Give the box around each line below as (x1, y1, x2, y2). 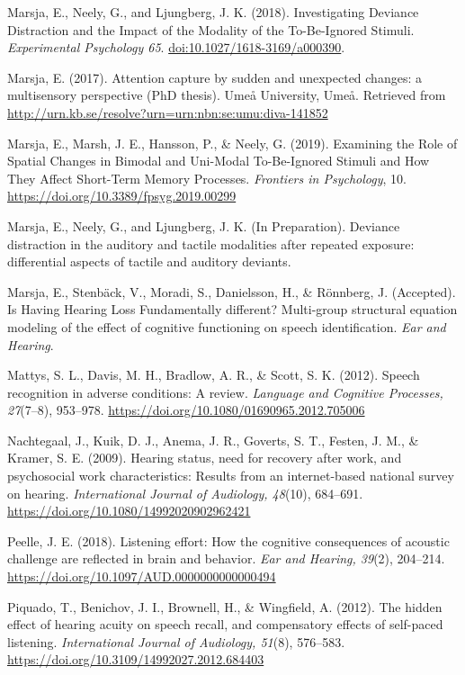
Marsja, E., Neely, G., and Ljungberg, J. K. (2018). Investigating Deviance (7, 3, 419, 21)
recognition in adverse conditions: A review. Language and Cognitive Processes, (7, 382, 443, 401)
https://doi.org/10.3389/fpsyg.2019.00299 (7, 186, 237, 205)
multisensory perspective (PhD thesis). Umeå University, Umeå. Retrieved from (7, 85, 446, 104)
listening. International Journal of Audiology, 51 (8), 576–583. (7, 632, 345, 651)
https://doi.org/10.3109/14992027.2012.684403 (7, 650, 264, 669)
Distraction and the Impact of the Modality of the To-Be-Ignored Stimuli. (7, 20, 415, 39)
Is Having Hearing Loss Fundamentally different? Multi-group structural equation (7, 300, 458, 319)
